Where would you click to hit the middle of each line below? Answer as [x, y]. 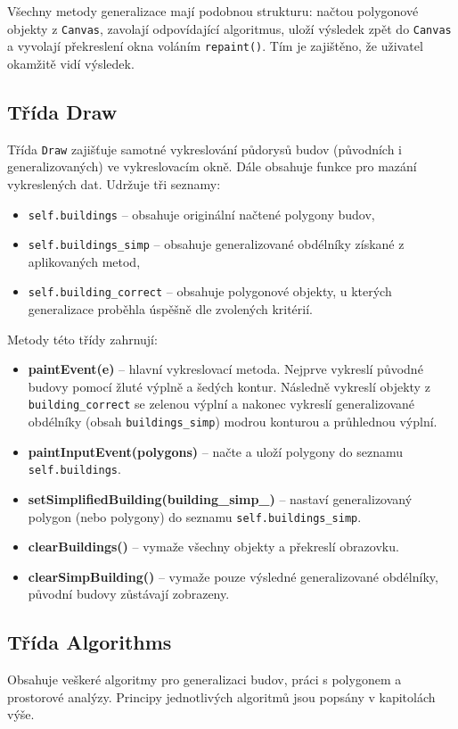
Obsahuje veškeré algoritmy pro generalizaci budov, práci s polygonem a [204, 679]
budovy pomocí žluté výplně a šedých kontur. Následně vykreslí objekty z [229, 386]
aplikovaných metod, [84, 261]
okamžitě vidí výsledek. [71, 63]
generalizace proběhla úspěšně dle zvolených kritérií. [170, 309]
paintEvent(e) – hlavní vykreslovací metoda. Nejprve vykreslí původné [225, 369]
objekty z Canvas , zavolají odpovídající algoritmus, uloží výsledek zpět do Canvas [229, 28]
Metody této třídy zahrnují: [82, 339]
